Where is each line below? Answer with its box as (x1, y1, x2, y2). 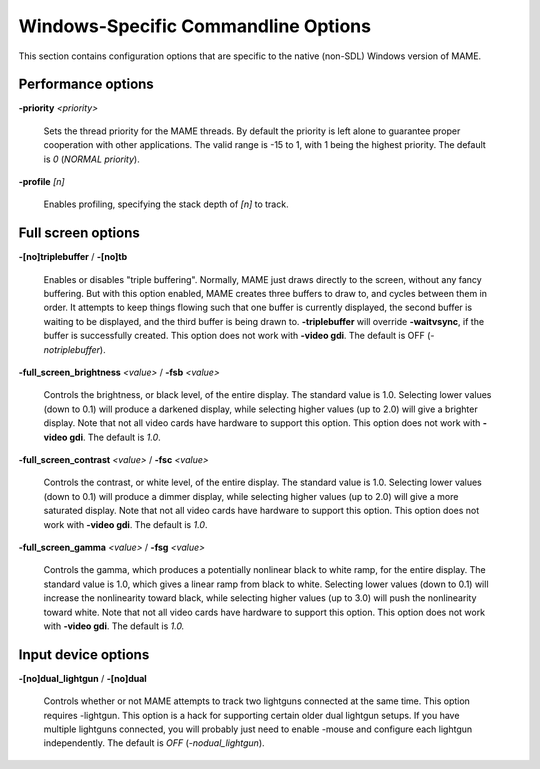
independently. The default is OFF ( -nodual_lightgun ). (43, 737, 265, 749)
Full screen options (18, 225, 140, 242)
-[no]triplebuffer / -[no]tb (18, 251, 128, 263)
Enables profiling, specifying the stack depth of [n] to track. (43, 198, 289, 210)
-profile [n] (18, 176, 65, 188)
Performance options (18, 76, 154, 93)
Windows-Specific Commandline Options (18, 15, 372, 37)
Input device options (18, 646, 150, 663)
